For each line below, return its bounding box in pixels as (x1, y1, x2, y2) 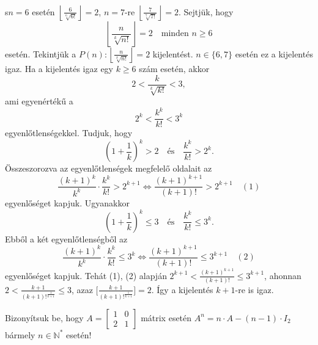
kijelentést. (152, 47, 193, 60)
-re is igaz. (235, 283, 274, 296)
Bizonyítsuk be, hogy (5, 311, 84, 324)
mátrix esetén (141, 311, 192, 324)
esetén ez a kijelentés (235, 47, 313, 60)
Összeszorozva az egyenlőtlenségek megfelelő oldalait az (5, 162, 212, 175)
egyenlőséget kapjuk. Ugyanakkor (5, 197, 130, 209)
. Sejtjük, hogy (179, 5, 234, 18)
